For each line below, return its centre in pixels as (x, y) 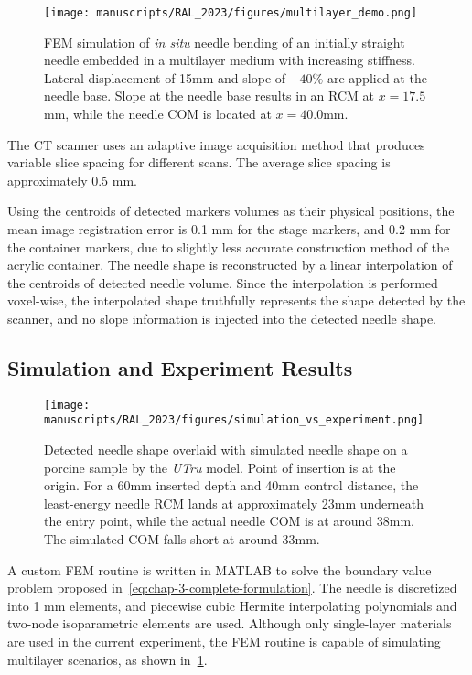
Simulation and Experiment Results (180, 367)
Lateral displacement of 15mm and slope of (165, 77)
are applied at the (377, 77)
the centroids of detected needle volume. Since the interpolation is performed (223, 282)
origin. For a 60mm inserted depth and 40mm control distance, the (231, 485)
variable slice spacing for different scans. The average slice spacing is (199, 162)
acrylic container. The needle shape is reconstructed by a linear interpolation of (230, 265)
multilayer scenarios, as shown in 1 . (107, 659)
